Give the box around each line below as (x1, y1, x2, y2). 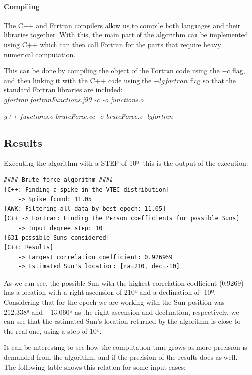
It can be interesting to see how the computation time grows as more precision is (4, 342, 247, 352)
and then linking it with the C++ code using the (4, 75, 152, 85)
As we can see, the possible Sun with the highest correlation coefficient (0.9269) (4, 277, 244, 288)
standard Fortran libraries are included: (4, 85, 123, 95)
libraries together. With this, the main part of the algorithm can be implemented (4, 29, 248, 40)
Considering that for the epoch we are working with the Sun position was (4, 297, 225, 307)
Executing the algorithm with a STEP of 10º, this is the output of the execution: (4, 158, 248, 168)
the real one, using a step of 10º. (4, 325, 102, 336)
